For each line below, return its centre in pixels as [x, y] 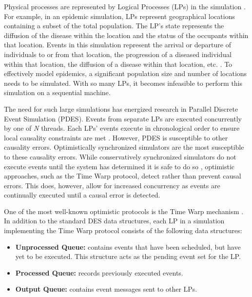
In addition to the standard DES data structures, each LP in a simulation [114, 221]
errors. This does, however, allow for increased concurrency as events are [112, 185]
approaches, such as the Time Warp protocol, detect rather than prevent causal [123, 176]
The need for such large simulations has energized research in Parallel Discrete [121, 109]
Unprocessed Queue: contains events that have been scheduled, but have [128, 247]
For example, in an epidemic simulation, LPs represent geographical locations [119, 16]
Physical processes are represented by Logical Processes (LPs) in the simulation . [125, 6]
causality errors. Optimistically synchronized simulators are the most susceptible [124, 147]
